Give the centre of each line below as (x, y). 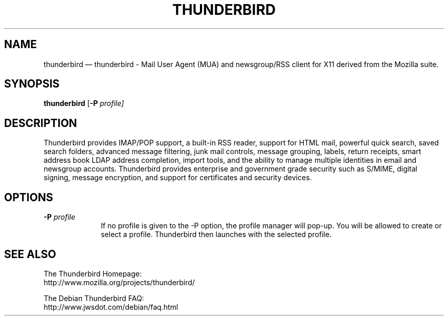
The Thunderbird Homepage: (93, 273)
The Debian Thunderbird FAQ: (94, 298)
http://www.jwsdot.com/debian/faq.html (111, 307)
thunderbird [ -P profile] (84, 103)
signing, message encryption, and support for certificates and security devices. (178, 178)
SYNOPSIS (32, 84)
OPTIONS (29, 197)
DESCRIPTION (41, 123)
